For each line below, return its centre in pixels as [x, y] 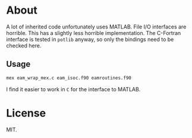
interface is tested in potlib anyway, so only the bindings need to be [90, 39]
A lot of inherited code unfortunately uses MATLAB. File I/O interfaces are [96, 27]
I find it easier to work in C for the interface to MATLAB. [73, 89]
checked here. [24, 46]
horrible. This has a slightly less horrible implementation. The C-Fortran [94, 33]
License [26, 113]
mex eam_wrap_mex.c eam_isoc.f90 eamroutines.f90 [69, 78]
